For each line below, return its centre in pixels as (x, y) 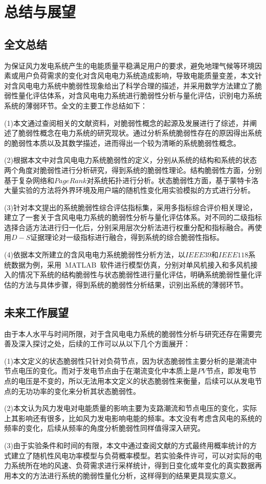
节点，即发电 (228, 371)
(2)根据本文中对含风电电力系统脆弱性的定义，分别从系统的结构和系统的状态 (130, 160)
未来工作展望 (36, 312)
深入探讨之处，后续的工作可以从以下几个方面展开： (104, 344)
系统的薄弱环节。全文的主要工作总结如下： (76, 105)
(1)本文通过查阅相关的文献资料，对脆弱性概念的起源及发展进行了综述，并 (127, 123)
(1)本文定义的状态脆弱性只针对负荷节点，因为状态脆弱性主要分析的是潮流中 (130, 360)
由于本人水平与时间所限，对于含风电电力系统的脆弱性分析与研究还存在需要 (129, 333)
